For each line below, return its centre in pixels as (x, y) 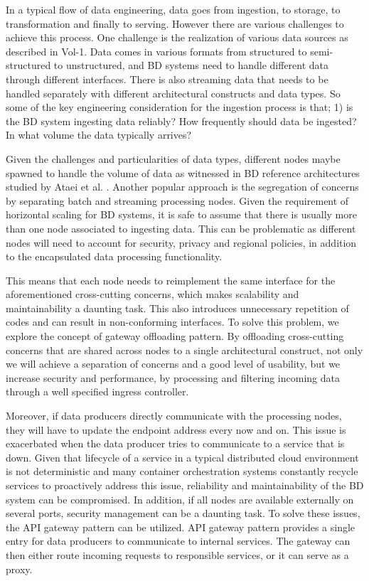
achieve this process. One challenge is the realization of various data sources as (177, 37)
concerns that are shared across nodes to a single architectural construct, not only (184, 350)
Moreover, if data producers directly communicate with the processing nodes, (174, 416)
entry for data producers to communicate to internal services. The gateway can (178, 541)
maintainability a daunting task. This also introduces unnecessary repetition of (177, 308)
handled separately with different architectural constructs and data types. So (173, 93)
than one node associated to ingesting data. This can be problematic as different (181, 228)
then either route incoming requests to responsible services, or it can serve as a (177, 554)
